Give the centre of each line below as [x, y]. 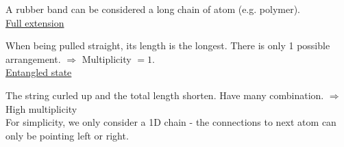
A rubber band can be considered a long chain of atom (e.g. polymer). [153, 9]
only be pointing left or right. [67, 135]
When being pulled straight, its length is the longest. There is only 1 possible [168, 45]
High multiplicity [41, 108]
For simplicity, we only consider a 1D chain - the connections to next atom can [171, 122]
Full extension [35, 22]
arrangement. [33, 58]
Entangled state [39, 72]
